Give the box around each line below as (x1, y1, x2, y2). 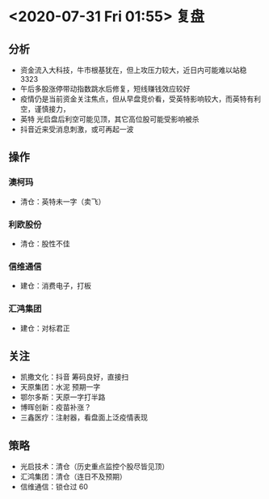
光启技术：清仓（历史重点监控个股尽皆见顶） (19, 462, 170, 471)
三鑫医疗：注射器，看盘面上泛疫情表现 (19, 412, 148, 422)
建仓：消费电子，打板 (19, 281, 91, 291)
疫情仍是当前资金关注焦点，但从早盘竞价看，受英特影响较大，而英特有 (19, 94, 254, 104)
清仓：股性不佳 (19, 238, 70, 248)
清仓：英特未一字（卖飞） (19, 196, 106, 207)
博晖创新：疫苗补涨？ (19, 403, 91, 412)
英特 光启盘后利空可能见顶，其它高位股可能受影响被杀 (19, 114, 200, 124)
